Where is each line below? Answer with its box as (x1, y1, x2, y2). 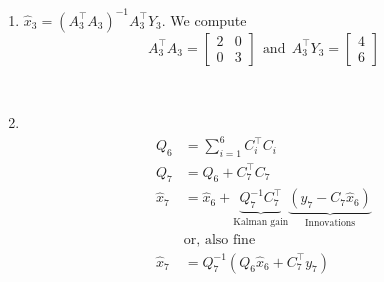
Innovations (305, 218, 356, 229)
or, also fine (183, 232, 256, 247)
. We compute (161, 9, 247, 30)
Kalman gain (233, 217, 289, 228)
